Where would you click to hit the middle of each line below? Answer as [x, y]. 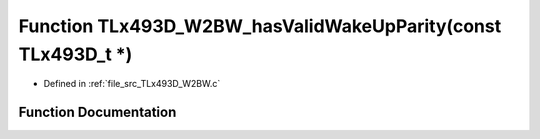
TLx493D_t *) [75, 54]
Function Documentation [97, 112]
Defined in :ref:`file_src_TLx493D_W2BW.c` [132, 84]
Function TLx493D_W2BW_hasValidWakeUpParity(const [260, 26]
